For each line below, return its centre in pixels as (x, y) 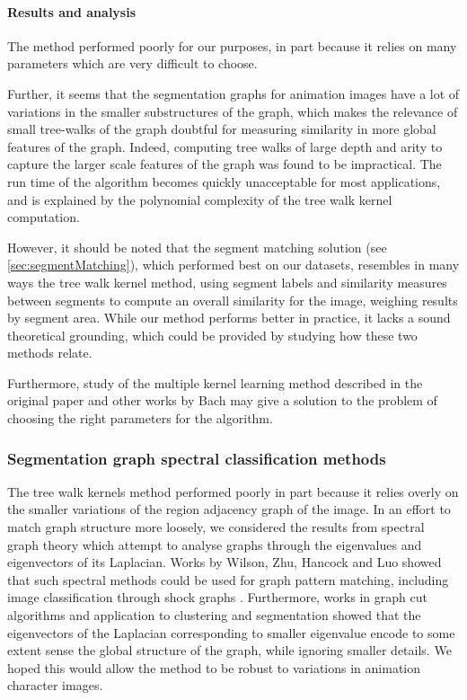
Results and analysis (72, 11)
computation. (44, 217)
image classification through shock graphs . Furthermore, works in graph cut (217, 597)
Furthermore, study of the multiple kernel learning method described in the (215, 382)
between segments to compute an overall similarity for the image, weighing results (233, 300)
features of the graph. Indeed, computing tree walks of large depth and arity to (225, 146)
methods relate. (50, 353)
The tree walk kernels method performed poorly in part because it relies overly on (233, 491)
